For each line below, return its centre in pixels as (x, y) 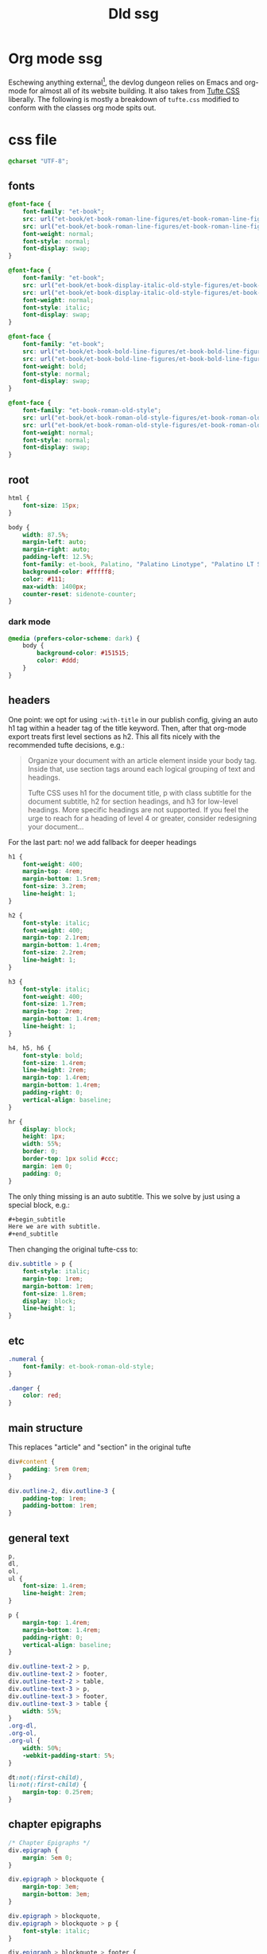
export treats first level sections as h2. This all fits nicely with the (114, 736)
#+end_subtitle (33, 1234)
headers (29, 700)
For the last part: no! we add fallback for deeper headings (103, 842)
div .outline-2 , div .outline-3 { (62, 1491)
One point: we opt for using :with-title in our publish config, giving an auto (133, 719)
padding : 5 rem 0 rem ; (56, 1469)
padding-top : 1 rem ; (55, 1498)
